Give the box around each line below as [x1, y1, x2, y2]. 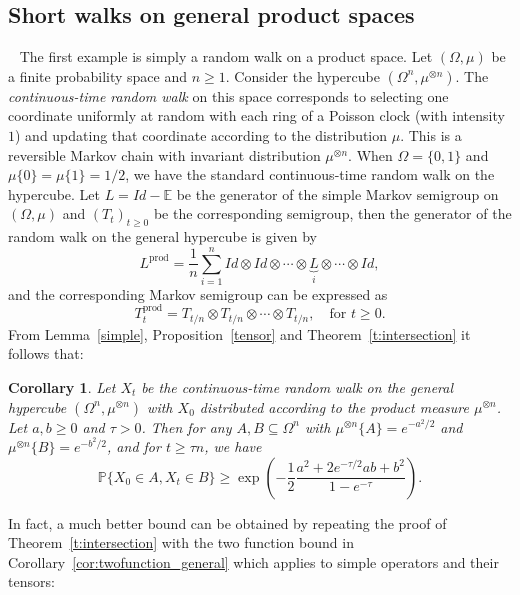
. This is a [400, 124, 462, 145]
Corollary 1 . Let [8, 376, 116, 397]
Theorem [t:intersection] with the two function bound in [8, 532, 354, 553]
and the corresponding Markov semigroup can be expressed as [8, 283, 388, 304]
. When [348, 144, 393, 165]
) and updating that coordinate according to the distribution [15, 124, 388, 145]
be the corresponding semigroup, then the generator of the [153, 203, 512, 224]
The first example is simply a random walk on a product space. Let [19, 46, 433, 67]
